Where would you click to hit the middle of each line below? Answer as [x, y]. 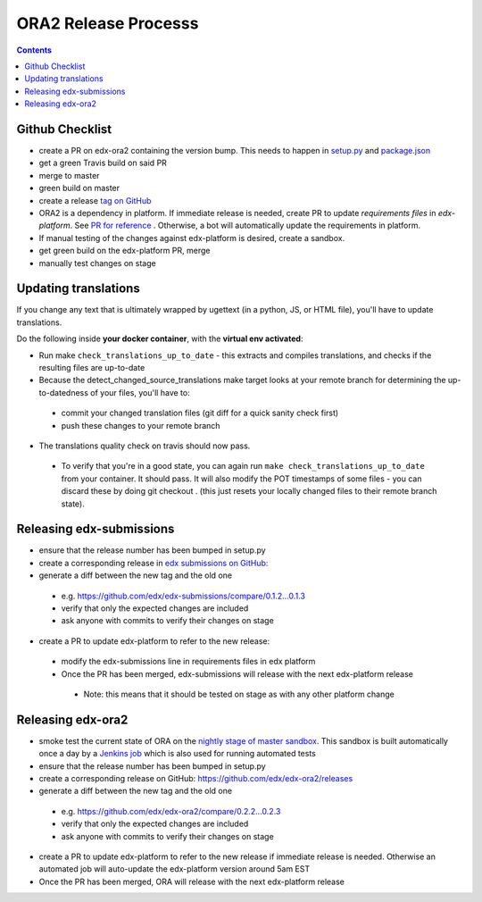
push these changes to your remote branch [141, 425]
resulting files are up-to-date [92, 367]
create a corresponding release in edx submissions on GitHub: [154, 563]
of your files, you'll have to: [141, 392]
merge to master [69, 175]
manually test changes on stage [97, 263]
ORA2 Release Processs [108, 23]
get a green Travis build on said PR [103, 163]
